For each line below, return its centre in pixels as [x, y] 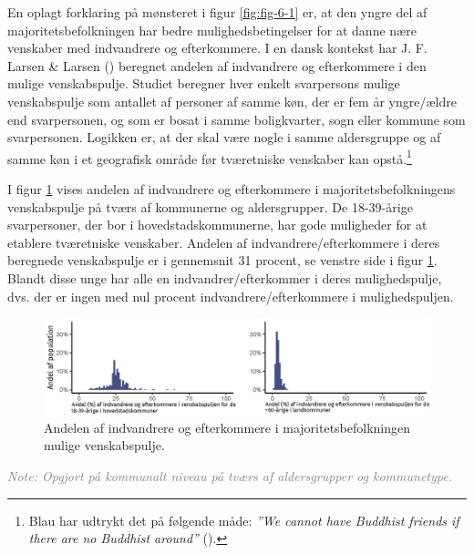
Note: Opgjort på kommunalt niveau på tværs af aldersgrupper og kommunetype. [230, 475]
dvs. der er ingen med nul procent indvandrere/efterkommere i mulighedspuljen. [231, 296]
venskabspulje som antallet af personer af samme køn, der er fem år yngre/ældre [232, 101]
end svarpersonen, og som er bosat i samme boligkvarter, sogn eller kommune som [237, 119]
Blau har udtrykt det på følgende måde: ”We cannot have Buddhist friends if [244, 520]
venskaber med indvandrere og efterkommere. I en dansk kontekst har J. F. [217, 48]
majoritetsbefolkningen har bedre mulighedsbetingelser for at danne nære [212, 30]
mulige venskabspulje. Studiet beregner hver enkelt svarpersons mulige [204, 83]
